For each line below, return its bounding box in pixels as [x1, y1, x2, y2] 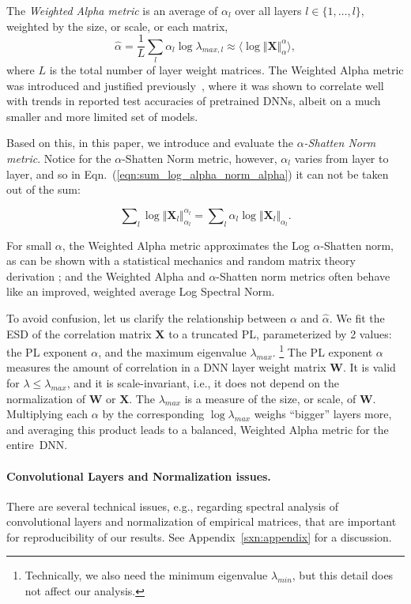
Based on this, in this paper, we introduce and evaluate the [6, 134, 293, 151]
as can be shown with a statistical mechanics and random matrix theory [6, 252, 356, 269]
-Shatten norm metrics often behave [216, 267, 390, 284]
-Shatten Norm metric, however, [122, 149, 277, 166]
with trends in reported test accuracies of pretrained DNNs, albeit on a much [6, 92, 381, 109]
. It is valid [342, 359, 396, 376]
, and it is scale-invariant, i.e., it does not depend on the [66, 374, 340, 391]
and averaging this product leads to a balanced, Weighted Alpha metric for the [6, 421, 389, 437]
